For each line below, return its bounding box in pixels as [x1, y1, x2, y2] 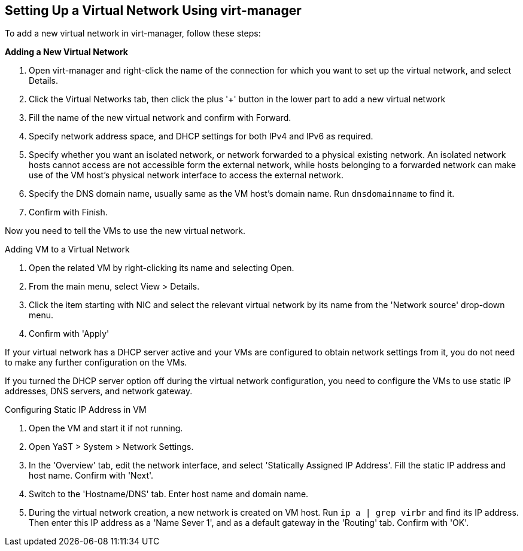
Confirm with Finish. [29, 207, 108, 218]
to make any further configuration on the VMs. [5, 357, 187, 368]
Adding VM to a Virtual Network [5, 244, 130, 255]
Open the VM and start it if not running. [29, 423, 183, 434]
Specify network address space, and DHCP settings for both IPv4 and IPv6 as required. [29, 131, 373, 142]
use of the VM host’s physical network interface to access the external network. [29, 170, 344, 181]
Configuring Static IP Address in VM [5, 404, 147, 415]
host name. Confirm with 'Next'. [29, 470, 154, 481]
